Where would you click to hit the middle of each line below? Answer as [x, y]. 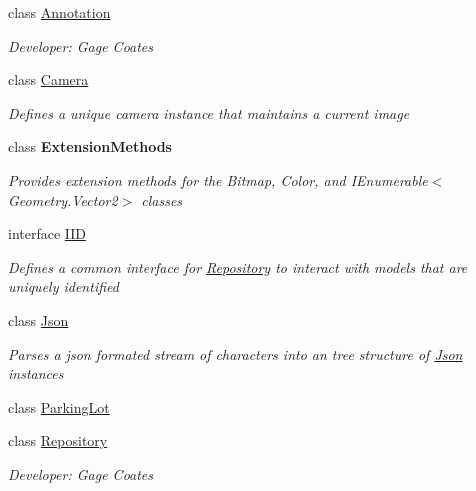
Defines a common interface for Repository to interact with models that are [238, 266]
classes [162, 199]
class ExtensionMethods [90, 146]
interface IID [47, 233]
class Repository [58, 440]
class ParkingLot [59, 406]
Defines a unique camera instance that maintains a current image [209, 112]
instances [36, 373]
